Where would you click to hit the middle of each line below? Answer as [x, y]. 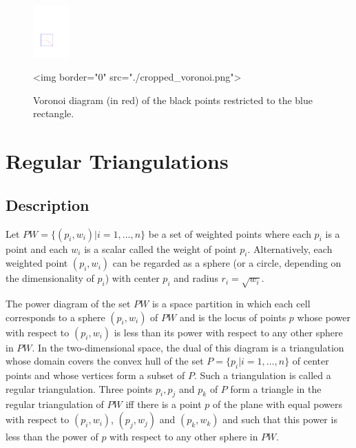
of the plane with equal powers [277, 404]
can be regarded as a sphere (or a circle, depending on [227, 263]
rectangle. [54, 113]
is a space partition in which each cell [231, 304]
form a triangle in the [276, 388]
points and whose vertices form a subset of [95, 375]
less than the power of [52, 437]
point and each [37, 248]
